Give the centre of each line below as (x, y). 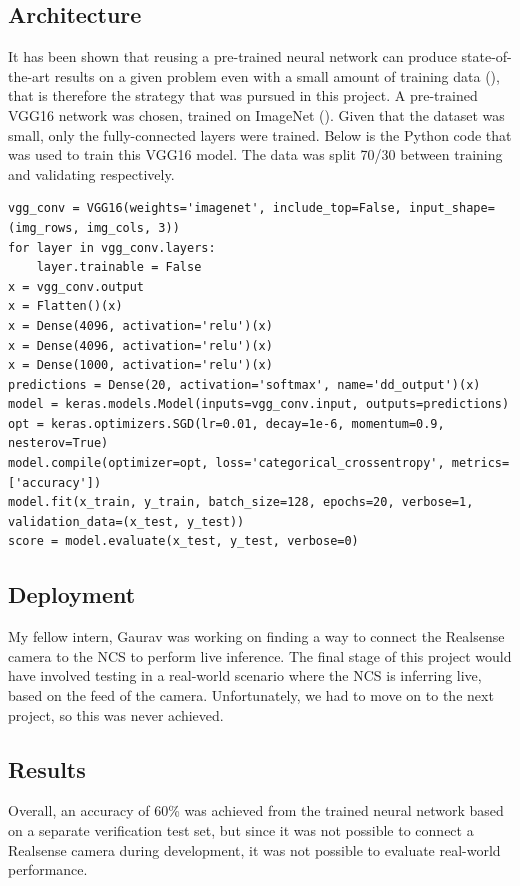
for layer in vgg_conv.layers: (112, 247)
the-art (29, 75)
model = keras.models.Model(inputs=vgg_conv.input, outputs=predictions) (259, 404)
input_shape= (451, 208)
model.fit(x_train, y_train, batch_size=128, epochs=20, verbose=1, (241, 502)
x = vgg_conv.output (76, 286)
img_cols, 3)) (133, 227)
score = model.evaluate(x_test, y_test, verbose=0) (183, 541)
